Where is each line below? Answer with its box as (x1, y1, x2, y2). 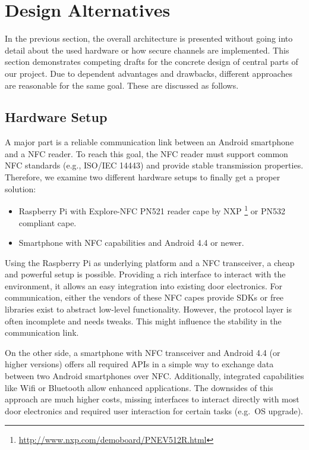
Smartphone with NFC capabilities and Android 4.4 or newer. (18, 236, 244, 249)
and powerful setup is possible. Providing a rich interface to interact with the (5, 268, 286, 280)
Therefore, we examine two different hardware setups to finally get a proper (5, 171, 280, 183)
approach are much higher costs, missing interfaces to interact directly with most (5, 393, 299, 405)
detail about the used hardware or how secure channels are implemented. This (5, 43, 289, 56)
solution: (5, 182, 36, 195)
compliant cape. (18, 216, 77, 229)
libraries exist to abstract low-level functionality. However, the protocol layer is (5, 303, 292, 315)
